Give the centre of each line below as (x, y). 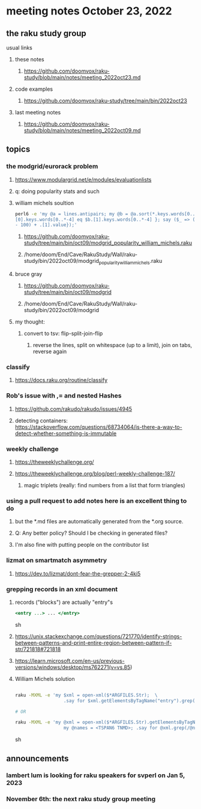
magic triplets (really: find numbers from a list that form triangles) (104, 485)
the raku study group (46, 33)
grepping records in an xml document (62, 589)
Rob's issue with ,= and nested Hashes (64, 396)
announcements (37, 758)
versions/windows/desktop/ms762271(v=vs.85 (73, 667)
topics (18, 149)
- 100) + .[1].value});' (46, 225)
